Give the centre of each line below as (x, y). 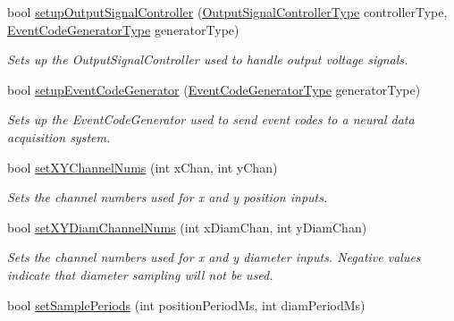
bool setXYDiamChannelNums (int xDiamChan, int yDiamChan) (187, 227)
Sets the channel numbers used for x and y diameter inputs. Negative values (214, 257)
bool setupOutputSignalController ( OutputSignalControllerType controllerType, (227, 12)
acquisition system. (59, 136)
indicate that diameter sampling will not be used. (140, 274)
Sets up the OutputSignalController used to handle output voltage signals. (208, 59)
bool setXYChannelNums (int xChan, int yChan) (143, 167)
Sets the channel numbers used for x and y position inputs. (168, 197)
